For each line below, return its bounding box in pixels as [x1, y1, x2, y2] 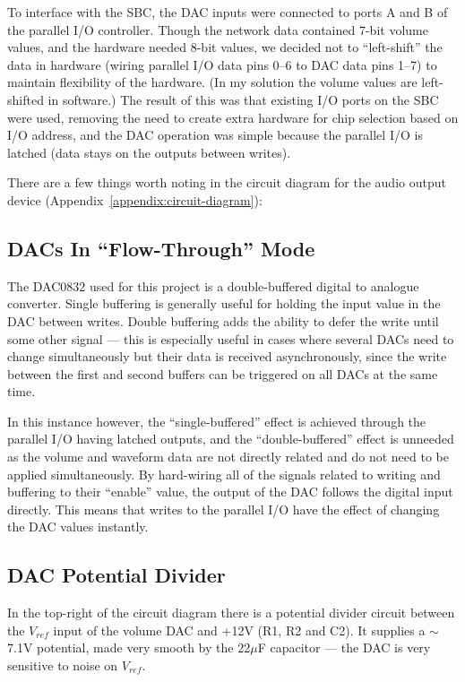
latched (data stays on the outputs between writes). [7, 142, 291, 161]
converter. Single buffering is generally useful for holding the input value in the [7, 294, 441, 313]
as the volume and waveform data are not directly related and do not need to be [7, 447, 449, 466]
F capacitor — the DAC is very [257, 638, 431, 657]
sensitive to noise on [7, 656, 118, 675]
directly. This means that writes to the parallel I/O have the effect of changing [7, 499, 440, 518]
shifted [7, 90, 44, 108]
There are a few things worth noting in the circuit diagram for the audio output [7, 173, 446, 192]
